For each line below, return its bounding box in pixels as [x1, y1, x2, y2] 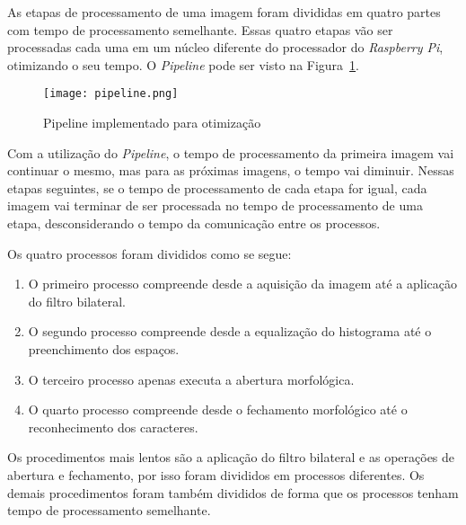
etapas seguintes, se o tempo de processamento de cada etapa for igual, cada [7, 178, 427, 197]
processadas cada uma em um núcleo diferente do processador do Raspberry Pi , [7, 38, 444, 57]
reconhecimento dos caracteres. [28, 417, 198, 436]
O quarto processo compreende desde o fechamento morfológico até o [28, 400, 408, 419]
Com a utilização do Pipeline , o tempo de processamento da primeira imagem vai [7, 143, 454, 162]
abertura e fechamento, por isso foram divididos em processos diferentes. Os [7, 465, 425, 484]
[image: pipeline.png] [43, 87, 179, 101]
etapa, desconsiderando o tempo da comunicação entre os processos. [7, 214, 381, 232]
